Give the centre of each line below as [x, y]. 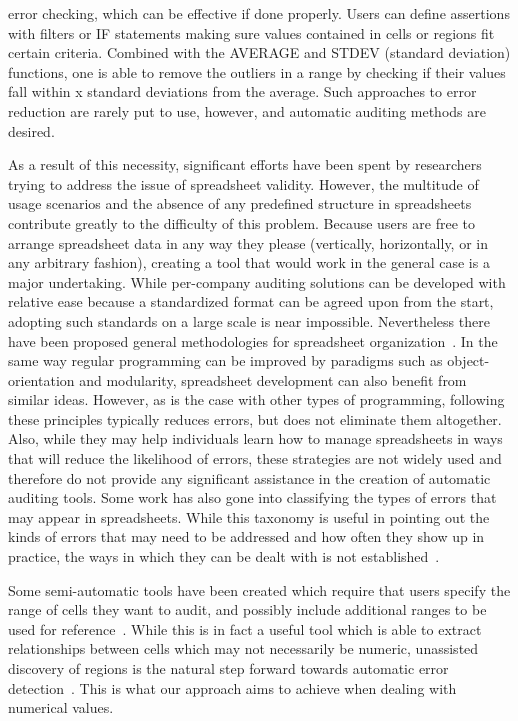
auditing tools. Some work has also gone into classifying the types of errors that [252, 497]
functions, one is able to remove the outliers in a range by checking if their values [257, 71]
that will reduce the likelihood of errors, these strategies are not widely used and [255, 458]
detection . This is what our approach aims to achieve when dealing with [232, 687]
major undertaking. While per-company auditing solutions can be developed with [257, 281]
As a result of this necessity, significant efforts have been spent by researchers [245, 164]
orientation [41, 379]
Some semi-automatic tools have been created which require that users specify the [259, 589]
